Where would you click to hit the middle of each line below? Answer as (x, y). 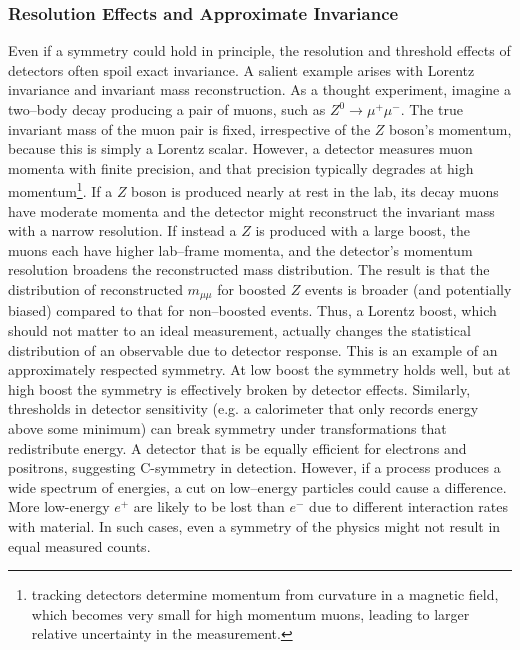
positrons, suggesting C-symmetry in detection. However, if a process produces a (254, 467)
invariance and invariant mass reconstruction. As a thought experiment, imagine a (259, 89)
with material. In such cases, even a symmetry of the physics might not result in (254, 525)
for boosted (252, 289)
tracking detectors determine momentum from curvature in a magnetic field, (265, 594)
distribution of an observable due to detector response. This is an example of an (253, 349)
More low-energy (59, 506)
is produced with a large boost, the (362, 230)
